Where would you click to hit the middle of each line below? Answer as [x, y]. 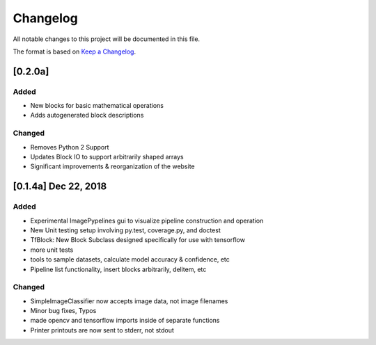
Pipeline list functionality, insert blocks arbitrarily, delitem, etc [118, 269]
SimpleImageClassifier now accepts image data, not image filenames [129, 301]
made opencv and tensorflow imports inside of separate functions [125, 321]
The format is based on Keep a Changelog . [74, 51]
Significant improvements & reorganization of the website [112, 166]
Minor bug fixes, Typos [63, 311]
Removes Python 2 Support [70, 147]
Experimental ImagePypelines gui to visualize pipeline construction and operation [147, 220]
